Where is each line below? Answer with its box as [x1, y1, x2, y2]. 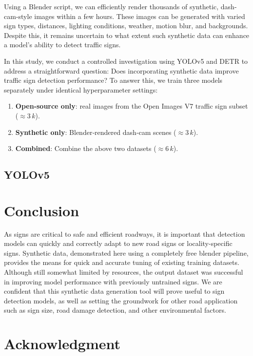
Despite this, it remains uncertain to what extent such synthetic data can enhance [4, 30, 250, 40]
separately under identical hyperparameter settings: [4, 84, 158, 94]
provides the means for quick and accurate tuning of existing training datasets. [4, 257, 239, 267]
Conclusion [4, 200, 79, 220]
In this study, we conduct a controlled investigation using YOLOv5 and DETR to [4, 56, 248, 66]
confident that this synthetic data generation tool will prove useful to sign [4, 286, 225, 296]
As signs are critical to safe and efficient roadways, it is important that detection [4, 228, 245, 239]
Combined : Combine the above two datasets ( [15, 143, 156, 153]
